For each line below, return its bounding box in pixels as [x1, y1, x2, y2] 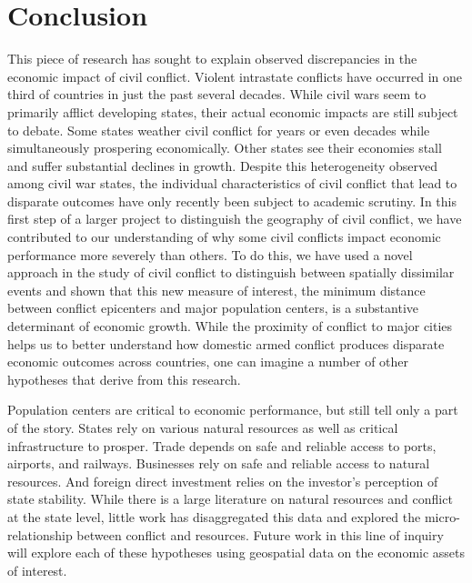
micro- [424, 507, 460, 526]
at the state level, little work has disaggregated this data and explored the [7, 507, 421, 526]
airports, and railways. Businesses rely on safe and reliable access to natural [7, 454, 430, 473]
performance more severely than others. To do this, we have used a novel [7, 245, 413, 264]
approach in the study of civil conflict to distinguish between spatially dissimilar [7, 263, 455, 282]
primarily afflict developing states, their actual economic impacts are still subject [7, 102, 458, 121]
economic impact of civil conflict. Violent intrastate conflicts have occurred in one [7, 66, 462, 85]
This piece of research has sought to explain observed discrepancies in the [7, 49, 417, 68]
